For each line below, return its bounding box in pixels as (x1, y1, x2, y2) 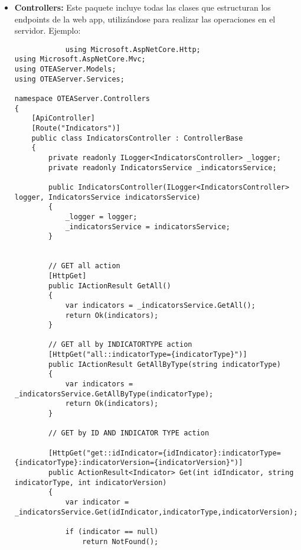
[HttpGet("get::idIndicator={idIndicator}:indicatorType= (48, 448, 281, 457)
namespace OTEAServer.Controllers (14, 95, 150, 103)
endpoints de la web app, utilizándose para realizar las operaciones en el (14, 12, 276, 25)
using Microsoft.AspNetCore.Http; (65, 45, 201, 54)
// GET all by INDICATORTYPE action (48, 340, 192, 349)
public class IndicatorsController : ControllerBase (31, 134, 243, 142)
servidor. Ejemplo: (14, 24, 81, 37)
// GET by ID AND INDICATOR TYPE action (48, 429, 210, 438)
